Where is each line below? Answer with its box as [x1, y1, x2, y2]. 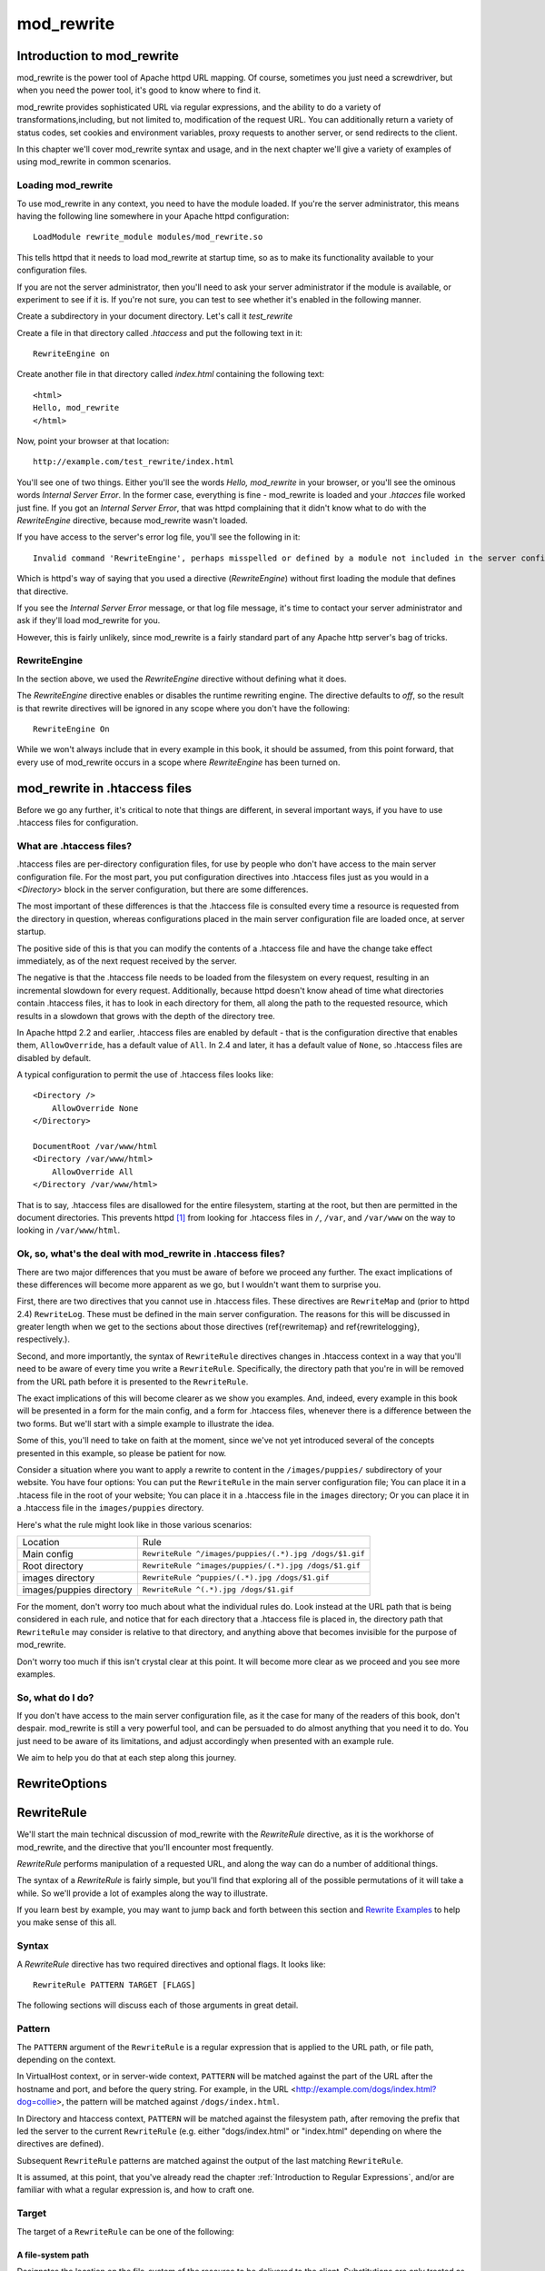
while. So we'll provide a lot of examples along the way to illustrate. [16, 1888, 268, 1899]
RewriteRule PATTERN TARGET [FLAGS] [33, 1980, 196, 1990]
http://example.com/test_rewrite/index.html [33, 457, 235, 467]
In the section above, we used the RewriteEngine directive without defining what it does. [16, 673, 347, 684]
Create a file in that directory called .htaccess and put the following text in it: [16, 327, 303, 338]
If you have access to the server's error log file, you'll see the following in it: [16, 531, 301, 542]
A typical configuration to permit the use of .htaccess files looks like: [16, 1069, 274, 1080]
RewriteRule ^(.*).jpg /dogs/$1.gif [142, 1585, 294, 1594]
